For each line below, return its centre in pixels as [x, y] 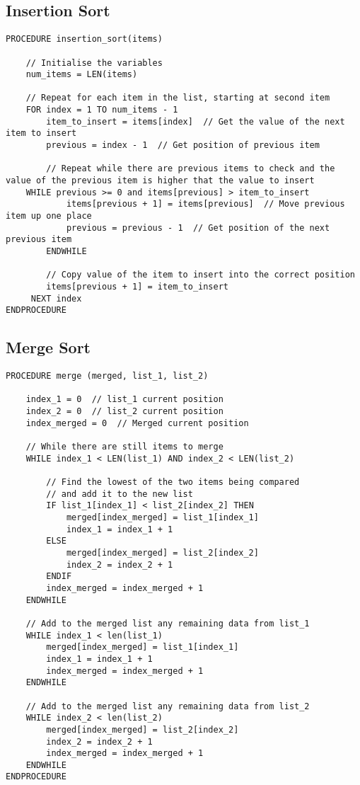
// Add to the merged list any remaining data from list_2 [168, 706]
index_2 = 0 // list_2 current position [124, 412]
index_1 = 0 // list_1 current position [124, 400]
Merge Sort [48, 347]
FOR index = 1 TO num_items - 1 [102, 110]
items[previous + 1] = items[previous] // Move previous [205, 204]
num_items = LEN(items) [82, 75]
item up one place [49, 216]
